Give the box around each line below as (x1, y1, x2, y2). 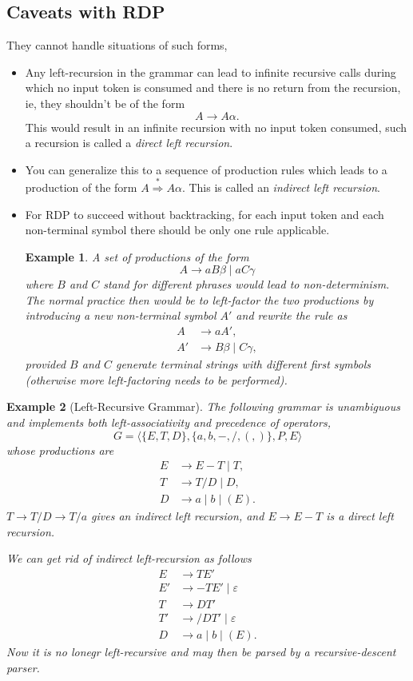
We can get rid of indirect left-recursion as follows (6, 550, 252, 567)
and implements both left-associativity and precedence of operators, (6, 413, 331, 430)
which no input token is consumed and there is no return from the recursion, (25, 79, 401, 96)
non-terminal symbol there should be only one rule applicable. (25, 221, 330, 238)
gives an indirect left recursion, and (91, 508, 264, 524)
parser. (6, 659, 40, 675)
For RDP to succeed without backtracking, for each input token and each (25, 205, 384, 222)
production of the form (25, 178, 137, 195)
